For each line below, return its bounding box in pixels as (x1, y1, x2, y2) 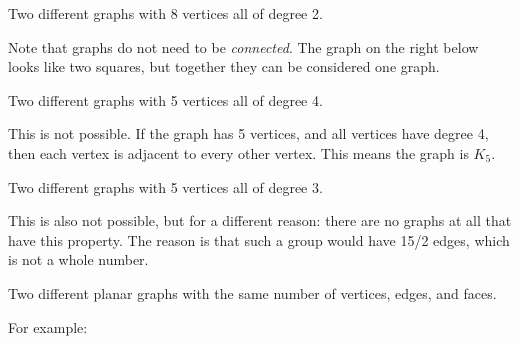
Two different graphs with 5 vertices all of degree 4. (8, 89, 323, 110)
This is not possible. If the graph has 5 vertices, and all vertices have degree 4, (8, 123, 489, 144)
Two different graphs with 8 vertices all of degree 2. (8, 3, 323, 23)
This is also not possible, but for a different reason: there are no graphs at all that (8, 210, 512, 231)
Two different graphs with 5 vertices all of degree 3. (8, 176, 323, 197)
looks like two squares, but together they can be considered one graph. (8, 56, 440, 77)
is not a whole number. (8, 249, 149, 270)
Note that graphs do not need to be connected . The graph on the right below (8, 36, 479, 57)
